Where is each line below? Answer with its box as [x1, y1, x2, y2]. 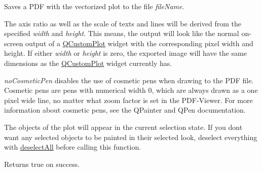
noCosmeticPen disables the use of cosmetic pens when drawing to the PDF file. [4, 75, 254, 85]
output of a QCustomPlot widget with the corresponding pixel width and [25, 38, 253, 48]
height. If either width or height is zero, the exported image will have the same [4, 48, 247, 58]
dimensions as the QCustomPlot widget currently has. [4, 57, 172, 68]
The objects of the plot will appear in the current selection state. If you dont [4, 121, 243, 132]
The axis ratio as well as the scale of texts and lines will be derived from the [4, 18, 241, 28]
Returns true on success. [4, 158, 80, 169]
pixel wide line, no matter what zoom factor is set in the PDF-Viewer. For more [4, 94, 253, 105]
